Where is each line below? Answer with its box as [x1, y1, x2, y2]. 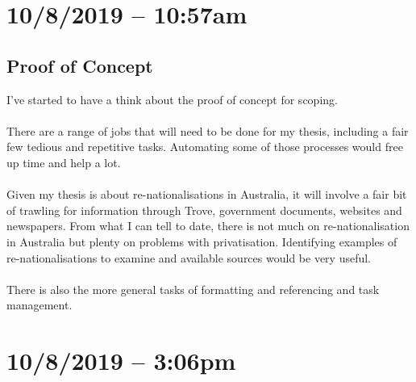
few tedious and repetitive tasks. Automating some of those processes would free [6, 138, 403, 155]
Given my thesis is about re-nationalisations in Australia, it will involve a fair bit [6, 186, 407, 203]
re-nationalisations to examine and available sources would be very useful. [6, 249, 372, 266]
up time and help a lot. [6, 153, 121, 170]
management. [6, 296, 73, 313]
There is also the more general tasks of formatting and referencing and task [6, 280, 380, 297]
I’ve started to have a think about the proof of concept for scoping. [6, 90, 338, 107]
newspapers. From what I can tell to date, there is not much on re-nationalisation [6, 217, 410, 234]
